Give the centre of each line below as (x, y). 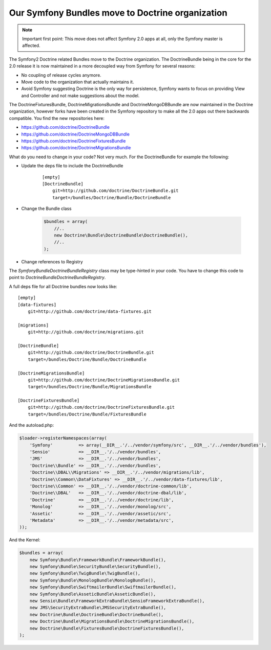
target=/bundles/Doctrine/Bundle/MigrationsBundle (90, 387)
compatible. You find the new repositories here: (57, 118)
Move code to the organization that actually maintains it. (78, 82)
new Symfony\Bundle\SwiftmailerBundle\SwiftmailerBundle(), (103, 587)
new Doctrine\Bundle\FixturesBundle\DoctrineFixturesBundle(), (107, 628)
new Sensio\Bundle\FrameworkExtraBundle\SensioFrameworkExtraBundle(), (117, 601)
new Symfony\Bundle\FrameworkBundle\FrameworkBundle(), (98, 560)
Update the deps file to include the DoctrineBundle (72, 166)
